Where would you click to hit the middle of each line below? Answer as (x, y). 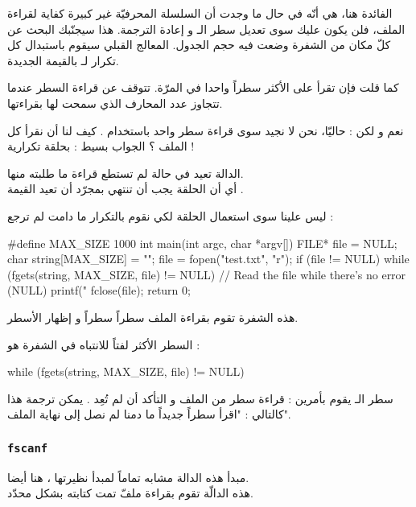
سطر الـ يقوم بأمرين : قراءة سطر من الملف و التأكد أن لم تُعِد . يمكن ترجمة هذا (200, 398)
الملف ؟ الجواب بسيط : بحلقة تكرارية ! (101, 146)
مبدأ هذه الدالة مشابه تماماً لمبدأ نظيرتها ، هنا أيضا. (128, 477)
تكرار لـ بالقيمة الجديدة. (63, 60)
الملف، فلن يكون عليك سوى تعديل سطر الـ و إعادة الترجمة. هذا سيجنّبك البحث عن (206, 29)
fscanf (28, 448)
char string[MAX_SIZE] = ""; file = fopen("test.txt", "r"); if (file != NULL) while (208, 259)
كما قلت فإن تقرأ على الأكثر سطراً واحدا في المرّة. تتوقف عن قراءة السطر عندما (203, 87)
